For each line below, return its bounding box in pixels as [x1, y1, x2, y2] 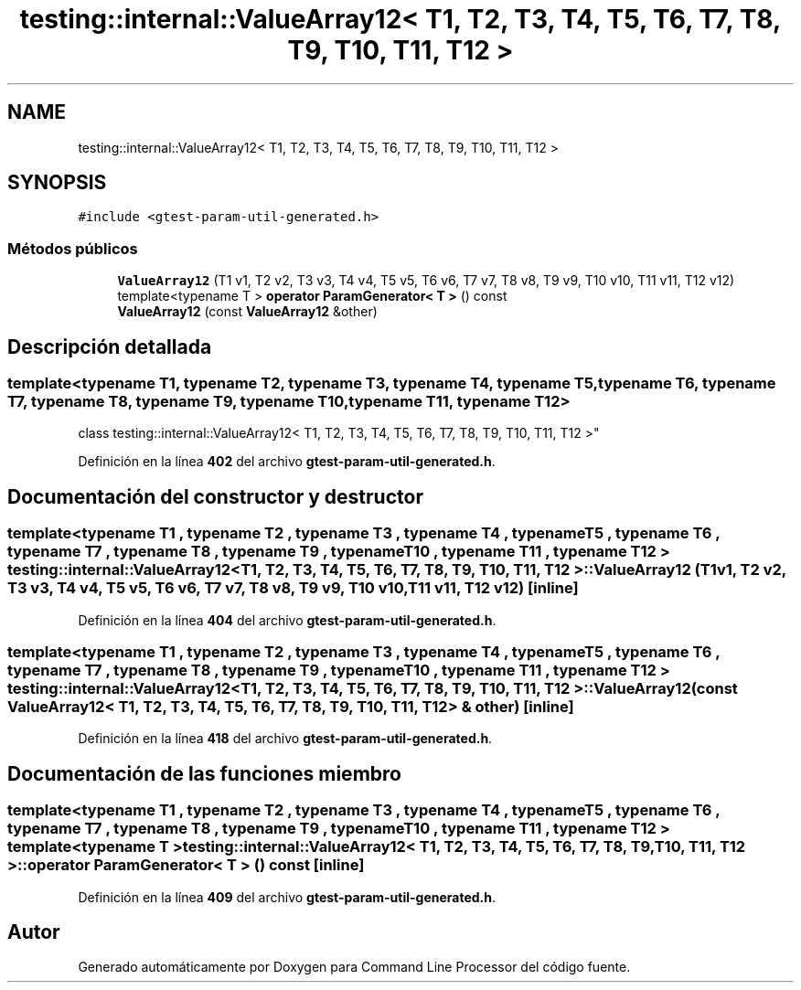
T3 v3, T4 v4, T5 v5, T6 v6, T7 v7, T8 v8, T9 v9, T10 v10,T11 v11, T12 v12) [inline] [7, 579, 579, 598]
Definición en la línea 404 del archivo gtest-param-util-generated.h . [78, 612, 497, 628]
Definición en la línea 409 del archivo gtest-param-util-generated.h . [78, 889, 497, 905]
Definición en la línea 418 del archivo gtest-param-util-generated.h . [78, 730, 493, 747]
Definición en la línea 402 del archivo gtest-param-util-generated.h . [78, 453, 496, 470]
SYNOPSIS [7, 171, 107, 195]
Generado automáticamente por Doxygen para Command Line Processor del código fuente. [78, 959, 631, 975]
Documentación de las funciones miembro [7, 761, 401, 785]
